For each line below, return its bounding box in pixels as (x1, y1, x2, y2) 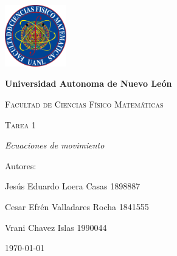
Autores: (5, 159, 36, 172)
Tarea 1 (5, 118, 36, 131)
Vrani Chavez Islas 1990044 (5, 221, 107, 233)
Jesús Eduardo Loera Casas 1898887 (5, 180, 141, 192)
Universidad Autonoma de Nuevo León (5, 77, 172, 90)
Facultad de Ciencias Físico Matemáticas (5, 97, 164, 110)
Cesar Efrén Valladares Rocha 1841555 (5, 200, 149, 213)
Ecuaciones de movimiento (5, 139, 105, 152)
